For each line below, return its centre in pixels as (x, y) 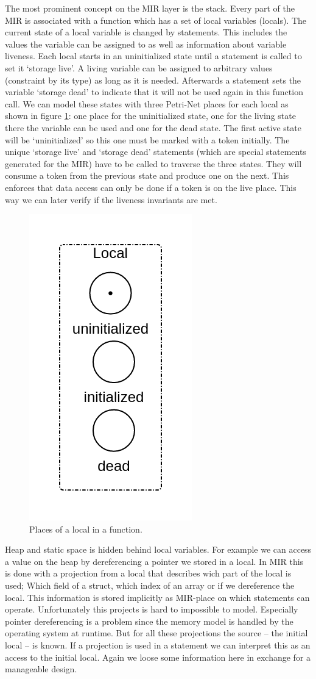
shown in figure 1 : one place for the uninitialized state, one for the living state (150, 116)
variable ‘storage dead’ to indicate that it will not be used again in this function (154, 92)
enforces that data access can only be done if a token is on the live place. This (151, 187)
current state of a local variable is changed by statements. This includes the (146, 32)
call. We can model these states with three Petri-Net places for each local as (147, 103)
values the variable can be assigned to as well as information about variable (146, 44)
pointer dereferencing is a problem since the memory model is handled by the (149, 621)
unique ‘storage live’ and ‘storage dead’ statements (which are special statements (156, 152)
